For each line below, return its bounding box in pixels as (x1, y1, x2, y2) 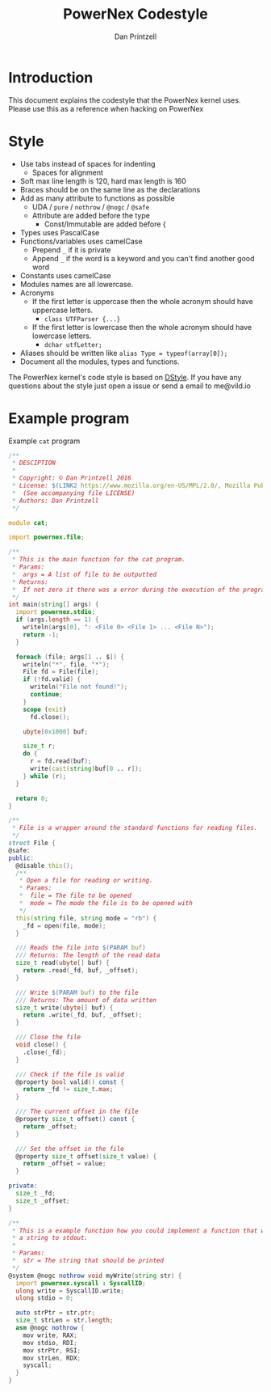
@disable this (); (15, 861, 74, 869)
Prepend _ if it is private (31, 244, 111, 255)
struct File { (8, 839, 56, 848)
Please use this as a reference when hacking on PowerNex (8, 104, 204, 113)
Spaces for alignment (31, 167, 103, 177)
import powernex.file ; (8, 533, 85, 542)
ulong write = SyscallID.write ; (15, 1287, 125, 1295)
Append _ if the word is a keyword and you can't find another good (31, 253, 255, 263)
